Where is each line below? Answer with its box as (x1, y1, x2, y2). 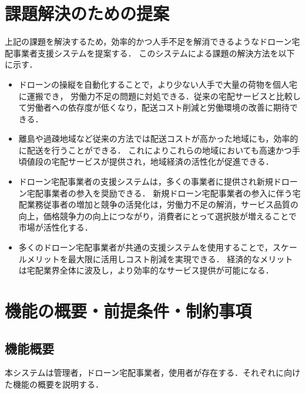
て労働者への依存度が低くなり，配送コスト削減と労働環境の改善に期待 (18, 101, 290, 113)
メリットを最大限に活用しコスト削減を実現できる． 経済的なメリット (26, 252, 293, 265)
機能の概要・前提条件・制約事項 (5, 299, 252, 322)
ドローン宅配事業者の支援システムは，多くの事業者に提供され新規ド (18, 175, 281, 188)
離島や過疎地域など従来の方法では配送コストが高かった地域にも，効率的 (18, 132, 299, 145)
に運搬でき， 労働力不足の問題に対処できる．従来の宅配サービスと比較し (18, 89, 301, 102)
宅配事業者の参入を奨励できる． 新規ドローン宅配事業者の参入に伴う (26, 186, 293, 199)
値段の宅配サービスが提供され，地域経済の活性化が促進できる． (26, 155, 274, 168)
